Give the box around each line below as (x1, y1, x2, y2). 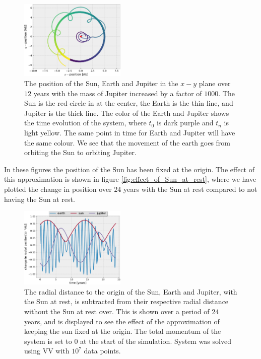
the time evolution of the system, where (24, 117, 147, 128)
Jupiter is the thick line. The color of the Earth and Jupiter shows (24, 107, 229, 118)
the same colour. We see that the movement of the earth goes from (24, 137, 230, 148)
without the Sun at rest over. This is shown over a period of (24, 306, 210, 316)
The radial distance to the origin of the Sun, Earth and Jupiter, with (24, 286, 237, 297)
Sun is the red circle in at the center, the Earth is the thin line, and (24, 98, 233, 108)
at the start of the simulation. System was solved (80, 335, 231, 346)
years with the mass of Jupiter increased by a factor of (33, 88, 202, 98)
